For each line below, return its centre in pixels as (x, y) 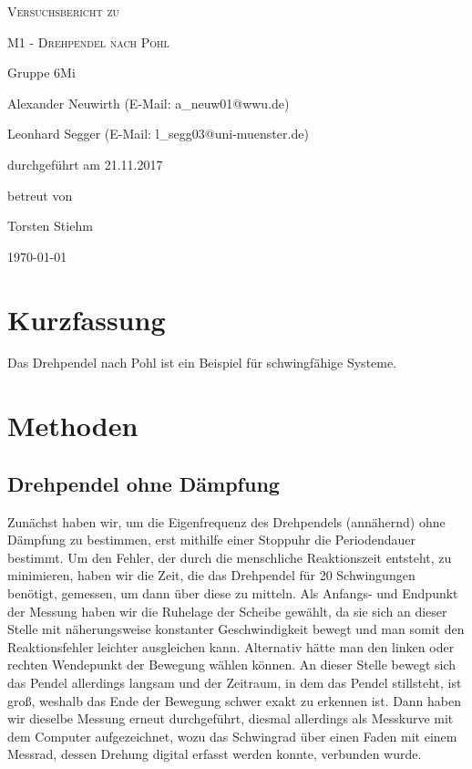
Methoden (73, 426)
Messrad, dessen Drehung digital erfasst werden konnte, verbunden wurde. (215, 754)
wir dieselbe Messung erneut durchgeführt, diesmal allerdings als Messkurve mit (231, 718)
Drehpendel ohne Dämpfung (144, 483)
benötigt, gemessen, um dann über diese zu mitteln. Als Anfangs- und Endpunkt (233, 593)
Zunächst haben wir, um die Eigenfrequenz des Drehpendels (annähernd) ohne (226, 521)
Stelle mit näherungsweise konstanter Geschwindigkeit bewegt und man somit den (236, 629)
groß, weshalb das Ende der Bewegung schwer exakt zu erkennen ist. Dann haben (235, 700)
